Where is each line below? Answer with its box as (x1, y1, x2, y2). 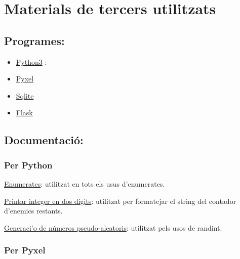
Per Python (4, 158, 53, 171)
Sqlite (16, 90, 34, 101)
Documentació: (4, 132, 84, 148)
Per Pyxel (4, 244, 46, 256)
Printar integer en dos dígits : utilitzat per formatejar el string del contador (4, 195, 236, 206)
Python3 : (16, 56, 47, 67)
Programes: (4, 32, 65, 48)
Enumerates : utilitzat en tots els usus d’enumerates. (4, 178, 165, 189)
